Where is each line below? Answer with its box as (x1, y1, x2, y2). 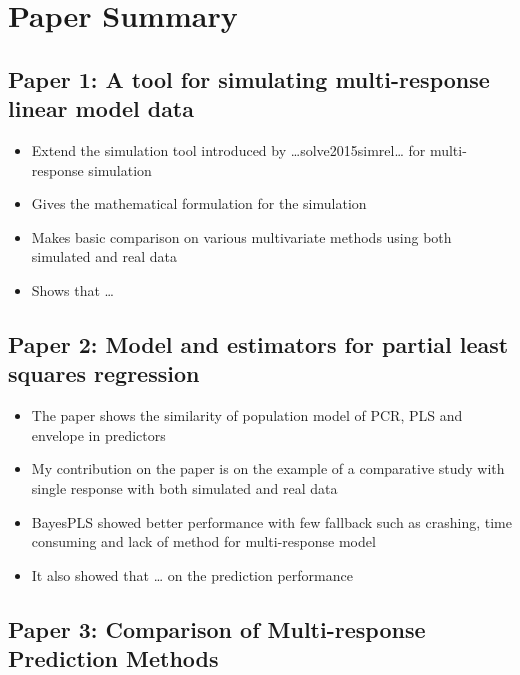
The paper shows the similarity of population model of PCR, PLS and (31, 405, 463, 426)
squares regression (8, 358, 200, 389)
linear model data (8, 93, 194, 124)
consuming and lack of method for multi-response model (31, 531, 376, 552)
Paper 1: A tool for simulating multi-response (8, 63, 490, 94)
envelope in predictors (31, 424, 166, 445)
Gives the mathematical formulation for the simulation (31, 193, 367, 214)
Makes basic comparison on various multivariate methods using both (31, 226, 452, 247)
